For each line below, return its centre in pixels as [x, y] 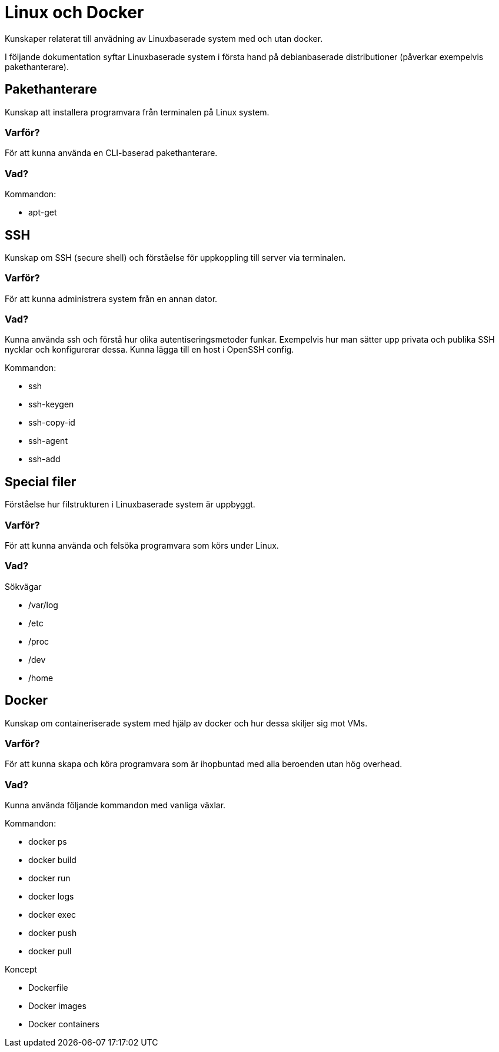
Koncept [21, 970]
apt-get [43, 213]
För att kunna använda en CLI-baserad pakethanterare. [111, 153]
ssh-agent [48, 441]
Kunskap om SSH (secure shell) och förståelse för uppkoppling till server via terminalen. [175, 257]
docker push [53, 933]
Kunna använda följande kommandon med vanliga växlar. [115, 805]
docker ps [48, 842]
